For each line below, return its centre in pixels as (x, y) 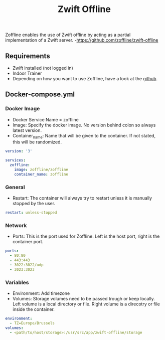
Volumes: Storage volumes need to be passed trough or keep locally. (84, 299)
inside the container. (34, 309)
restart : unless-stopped (31, 213)
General (15, 187)
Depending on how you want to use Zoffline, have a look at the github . (85, 78)
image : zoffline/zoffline (41, 170)
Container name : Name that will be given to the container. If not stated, (84, 136)
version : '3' (19, 151)
